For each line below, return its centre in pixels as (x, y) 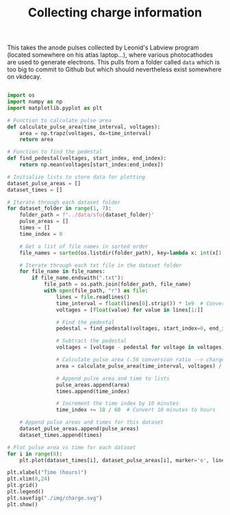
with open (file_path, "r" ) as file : (96, 291)
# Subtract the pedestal (91, 341)
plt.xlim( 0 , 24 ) (29, 479)
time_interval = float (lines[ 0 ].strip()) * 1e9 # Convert (142, 303)
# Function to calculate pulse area (59, 120)
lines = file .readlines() (93, 297)
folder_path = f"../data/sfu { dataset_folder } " (87, 215)
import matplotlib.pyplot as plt (55, 108)
